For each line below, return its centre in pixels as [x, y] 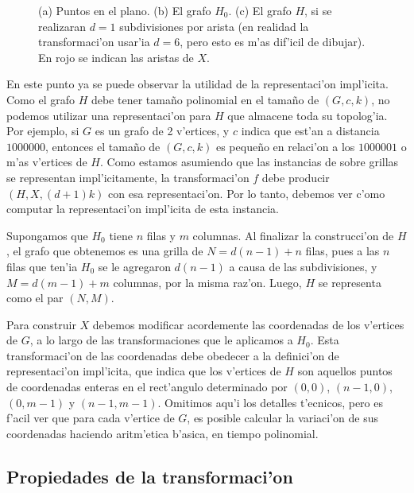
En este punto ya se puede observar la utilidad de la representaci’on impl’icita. [197, 84]
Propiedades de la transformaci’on [150, 476]
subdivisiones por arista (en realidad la [214, 26]
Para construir [41, 324]
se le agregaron [134, 266]
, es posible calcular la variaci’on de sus [283, 418]
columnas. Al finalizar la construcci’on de [293, 235]
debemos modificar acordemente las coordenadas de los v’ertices [248, 324]
